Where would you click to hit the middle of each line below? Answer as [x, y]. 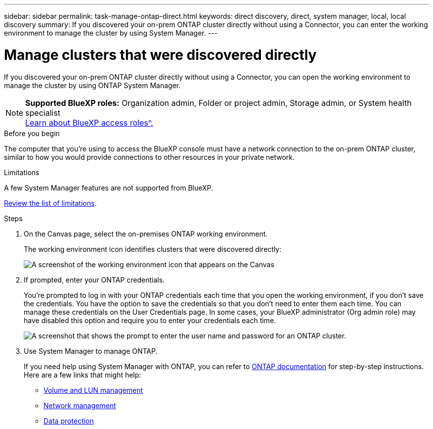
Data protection [69, 421]
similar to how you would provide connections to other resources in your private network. [150, 157]
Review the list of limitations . [50, 203]
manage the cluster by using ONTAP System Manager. [92, 85]
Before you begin [32, 133]
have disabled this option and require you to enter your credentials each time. [150, 320]
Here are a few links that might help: [83, 375]
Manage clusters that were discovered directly [160, 55]
